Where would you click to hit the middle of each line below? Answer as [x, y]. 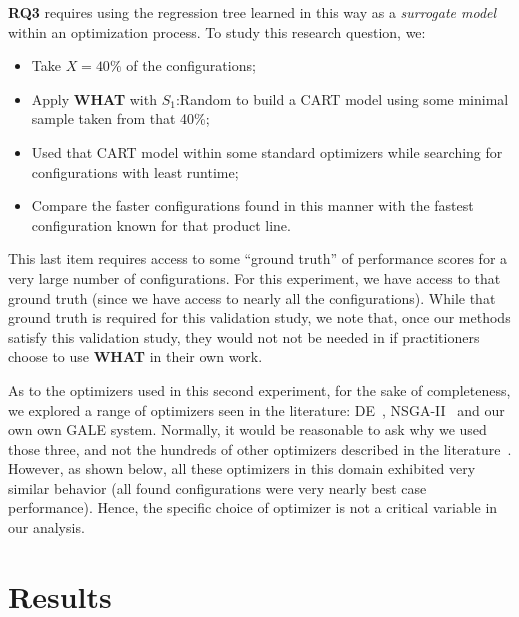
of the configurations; [191, 65]
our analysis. [46, 527]
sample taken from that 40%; [120, 118]
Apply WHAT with [94, 98]
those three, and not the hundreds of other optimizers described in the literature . [260, 448]
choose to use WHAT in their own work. [135, 356]
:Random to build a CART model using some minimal [342, 98]
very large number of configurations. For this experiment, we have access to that [254, 277]
